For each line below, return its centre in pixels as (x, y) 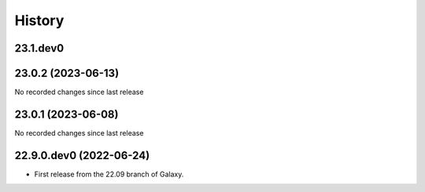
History (39, 20)
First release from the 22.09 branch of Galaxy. (109, 174)
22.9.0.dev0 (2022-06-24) (82, 156)
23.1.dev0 (39, 48)
